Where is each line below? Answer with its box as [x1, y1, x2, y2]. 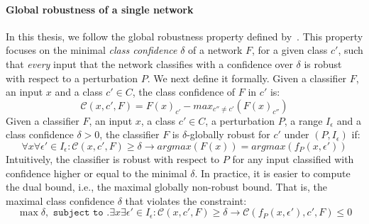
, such [338, 43, 363, 57]
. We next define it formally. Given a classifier [147, 70, 347, 85]
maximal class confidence [6, 193, 114, 208]
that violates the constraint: [125, 193, 247, 208]
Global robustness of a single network [6, 1, 194, 16]
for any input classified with [232, 151, 354, 166]
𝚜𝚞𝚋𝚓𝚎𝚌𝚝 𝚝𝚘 [53, 208, 104, 218]
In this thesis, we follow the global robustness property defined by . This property [6, 28, 363, 43]
